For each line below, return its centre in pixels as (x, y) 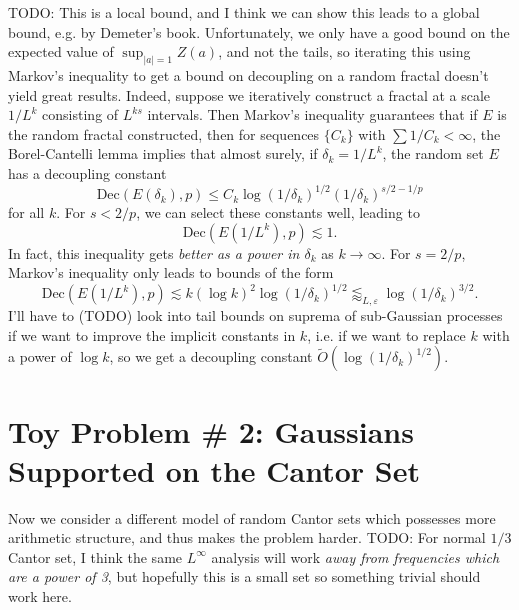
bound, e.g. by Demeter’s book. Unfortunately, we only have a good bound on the (259, 31)
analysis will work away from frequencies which (355, 556)
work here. (40, 596)
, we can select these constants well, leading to (278, 212)
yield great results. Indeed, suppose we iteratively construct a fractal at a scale (249, 94)
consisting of (80, 114)
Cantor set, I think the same (95, 556)
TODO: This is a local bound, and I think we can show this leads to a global (244, 12)
